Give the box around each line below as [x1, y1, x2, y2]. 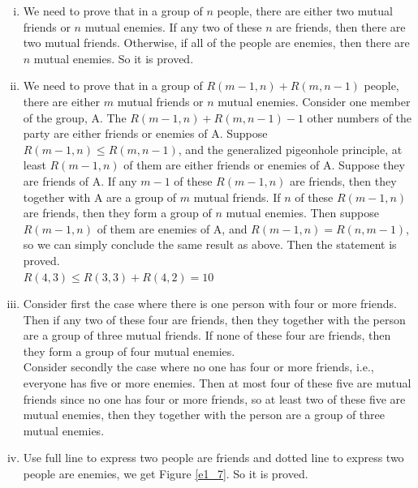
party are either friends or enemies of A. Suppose [23, 125, 268, 142]
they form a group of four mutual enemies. [23, 342, 235, 359]
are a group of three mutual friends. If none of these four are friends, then [23, 327, 391, 344]
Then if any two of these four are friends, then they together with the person [23, 310, 406, 327]
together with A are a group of [23, 188, 177, 205]
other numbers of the [307, 109, 412, 126]
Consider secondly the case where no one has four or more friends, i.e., [23, 358, 374, 375]
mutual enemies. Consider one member [218, 92, 411, 109]
